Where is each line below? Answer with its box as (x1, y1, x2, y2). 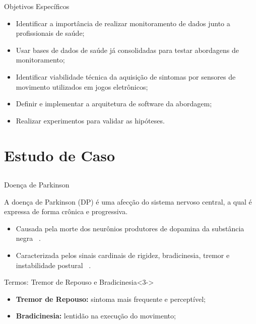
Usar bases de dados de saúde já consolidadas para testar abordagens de (16, 44, 239, 55)
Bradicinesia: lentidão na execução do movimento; (16, 310, 176, 321)
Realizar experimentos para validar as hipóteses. (16, 115, 165, 125)
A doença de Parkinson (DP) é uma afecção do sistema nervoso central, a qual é (4, 196, 252, 207)
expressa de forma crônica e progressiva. (4, 206, 128, 217)
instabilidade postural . (16, 260, 91, 270)
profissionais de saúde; (16, 28, 85, 38)
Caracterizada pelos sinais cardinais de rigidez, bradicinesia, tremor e (16, 250, 230, 261)
